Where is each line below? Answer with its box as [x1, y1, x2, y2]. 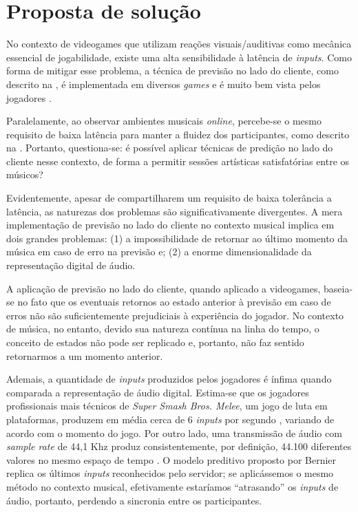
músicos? [6, 167, 43, 182]
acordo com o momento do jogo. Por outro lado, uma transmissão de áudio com [6, 425, 342, 440]
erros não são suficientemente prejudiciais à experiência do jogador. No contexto [6, 308, 344, 322]
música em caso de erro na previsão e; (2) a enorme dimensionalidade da [6, 244, 312, 259]
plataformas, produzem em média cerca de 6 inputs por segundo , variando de [6, 412, 335, 426]
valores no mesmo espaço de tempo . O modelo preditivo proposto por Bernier [6, 452, 337, 467]
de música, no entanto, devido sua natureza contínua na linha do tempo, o [6, 321, 319, 336]
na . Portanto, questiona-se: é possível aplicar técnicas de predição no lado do [6, 140, 333, 155]
